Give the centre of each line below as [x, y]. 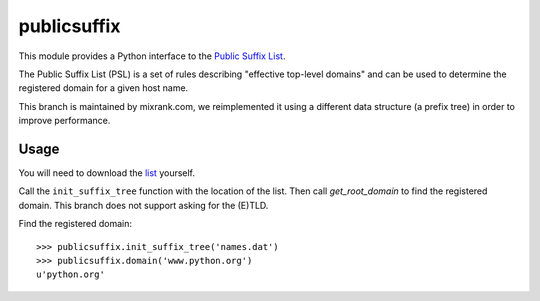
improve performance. [64, 121]
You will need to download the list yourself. [106, 173]
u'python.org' [70, 274]
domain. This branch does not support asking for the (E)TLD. [143, 205]
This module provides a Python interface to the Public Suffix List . [152, 56]
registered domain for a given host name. [103, 88]
